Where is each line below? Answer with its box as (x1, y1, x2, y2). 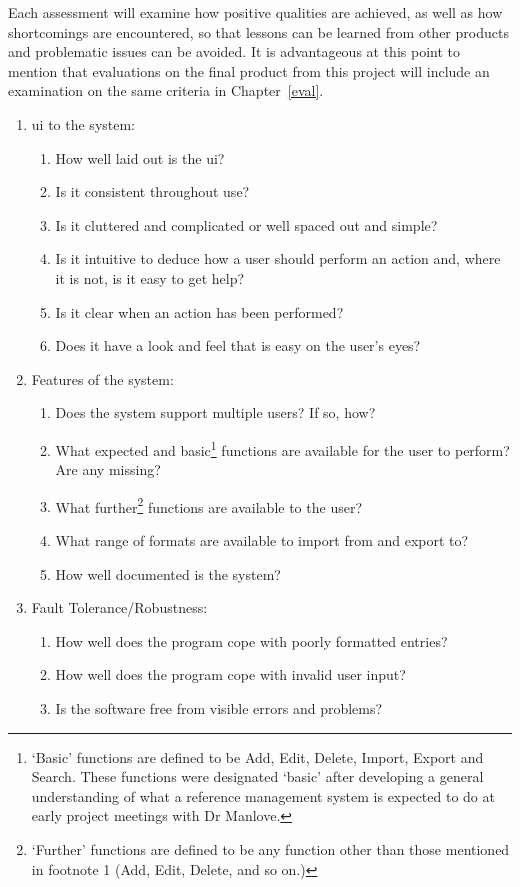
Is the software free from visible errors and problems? (55, 697, 383, 718)
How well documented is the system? (55, 563, 281, 584)
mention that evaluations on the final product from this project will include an (8, 60, 490, 81)
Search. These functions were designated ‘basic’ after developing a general (31, 766, 484, 787)
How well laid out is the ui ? (55, 147, 225, 168)
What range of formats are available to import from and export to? (55, 530, 469, 550)
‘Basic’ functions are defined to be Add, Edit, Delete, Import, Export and (31, 746, 484, 767)
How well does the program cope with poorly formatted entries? (55, 630, 448, 651)
